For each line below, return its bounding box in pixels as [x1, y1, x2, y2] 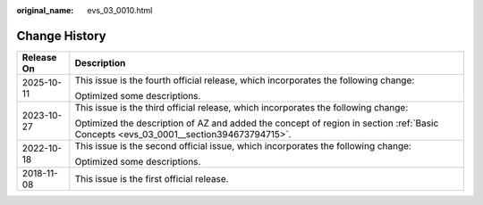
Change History [16, 28, 106, 44]
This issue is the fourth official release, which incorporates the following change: [74, 74, 415, 86]
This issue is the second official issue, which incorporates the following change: [74, 139, 411, 152]
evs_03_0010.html [87, 5, 153, 15]
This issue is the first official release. [74, 172, 229, 184]
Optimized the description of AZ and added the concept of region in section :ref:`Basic [74, 117, 439, 129]
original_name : [16, 5, 74, 15]
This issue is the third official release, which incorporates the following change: [74, 101, 409, 113]
